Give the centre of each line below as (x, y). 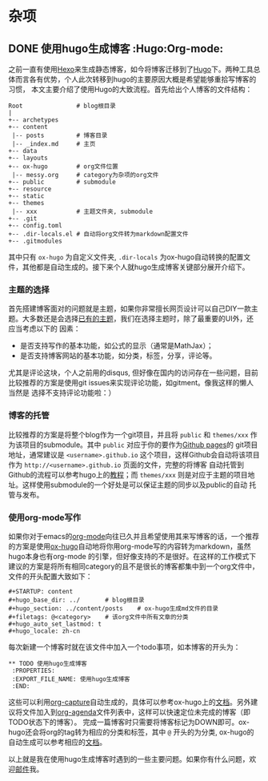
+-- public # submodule (62, 182)
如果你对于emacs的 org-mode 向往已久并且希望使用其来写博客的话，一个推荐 (134, 536)
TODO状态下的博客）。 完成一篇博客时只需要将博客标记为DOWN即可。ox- (129, 722)
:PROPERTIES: (34, 670)
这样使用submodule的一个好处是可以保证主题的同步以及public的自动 (135, 485)
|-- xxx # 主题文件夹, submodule (82, 211)
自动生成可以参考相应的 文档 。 (57, 742)
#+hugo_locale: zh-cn (44, 631)
